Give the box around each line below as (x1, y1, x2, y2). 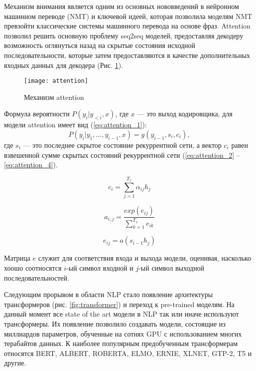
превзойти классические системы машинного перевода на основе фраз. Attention (4, 20, 251, 31)
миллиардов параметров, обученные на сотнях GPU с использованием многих (4, 328, 242, 339)
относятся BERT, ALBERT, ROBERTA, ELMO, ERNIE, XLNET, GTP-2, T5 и (4, 348, 252, 358)
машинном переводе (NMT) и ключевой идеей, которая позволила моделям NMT (4, 10, 253, 21)
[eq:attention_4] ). (4, 159, 58, 170)
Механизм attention (24, 91, 84, 102)
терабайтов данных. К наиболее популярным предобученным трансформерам (4, 338, 238, 349)
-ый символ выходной (138, 263, 205, 273)
